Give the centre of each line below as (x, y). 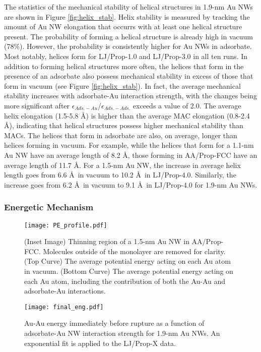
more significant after (37, 105)
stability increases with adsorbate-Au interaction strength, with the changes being (130, 96)
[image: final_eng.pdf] (64, 307)
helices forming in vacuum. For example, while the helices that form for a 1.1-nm (129, 145)
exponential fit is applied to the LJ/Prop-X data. (100, 343)
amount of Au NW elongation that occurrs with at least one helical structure (123, 26)
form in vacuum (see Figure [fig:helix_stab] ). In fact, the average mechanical (122, 85)
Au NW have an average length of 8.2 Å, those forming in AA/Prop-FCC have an (131, 155)
